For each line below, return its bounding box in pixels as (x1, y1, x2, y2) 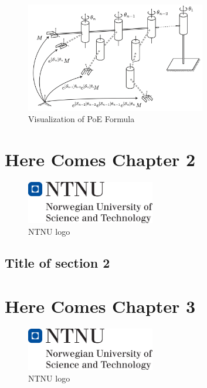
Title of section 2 (5, 254, 110, 272)
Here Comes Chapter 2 (5, 147, 196, 171)
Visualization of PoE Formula (28, 113, 135, 125)
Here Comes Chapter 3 (5, 294, 196, 318)
